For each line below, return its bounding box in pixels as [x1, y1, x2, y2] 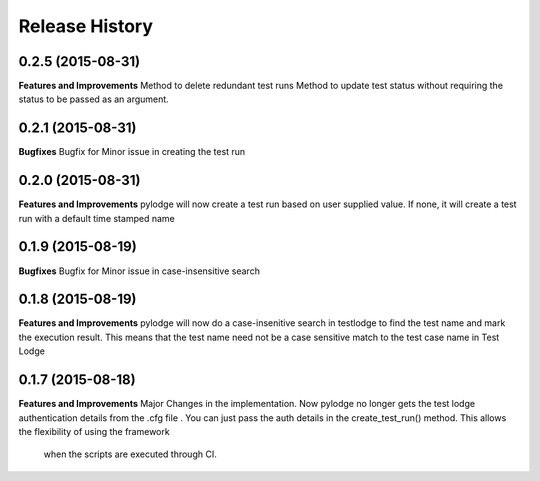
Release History [18, 15, 154, 37]
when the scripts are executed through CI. [43, 448, 217, 460]
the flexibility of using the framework [18, 425, 170, 437]
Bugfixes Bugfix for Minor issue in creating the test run [18, 146, 246, 158]
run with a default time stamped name [18, 212, 175, 224]
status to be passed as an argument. [18, 93, 169, 105]
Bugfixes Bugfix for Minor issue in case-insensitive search [18, 265, 260, 277]
